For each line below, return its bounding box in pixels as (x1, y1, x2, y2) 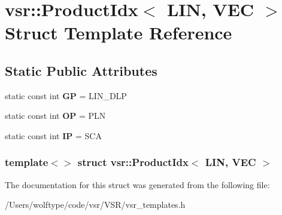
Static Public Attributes (5, 61, 157, 79)
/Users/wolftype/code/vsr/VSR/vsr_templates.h (5, 198, 186, 211)
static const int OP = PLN (5, 109, 106, 122)
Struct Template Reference (5, 20, 232, 45)
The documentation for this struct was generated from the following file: (5, 178, 270, 191)
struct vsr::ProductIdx (77, 155, 189, 170)
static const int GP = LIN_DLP (5, 89, 127, 102)
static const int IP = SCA (5, 129, 102, 142)
